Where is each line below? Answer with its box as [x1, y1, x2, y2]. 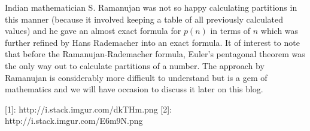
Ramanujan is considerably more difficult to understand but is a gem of [5, 71, 268, 83]
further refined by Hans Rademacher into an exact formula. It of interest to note [5, 36, 300, 48]
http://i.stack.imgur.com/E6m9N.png [5, 114, 143, 127]
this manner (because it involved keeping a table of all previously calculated [5, 13, 284, 25]
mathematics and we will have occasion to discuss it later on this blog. [5, 83, 263, 95]
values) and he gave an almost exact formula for [5, 24, 181, 37]
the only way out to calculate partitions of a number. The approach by [5, 59, 265, 71]
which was [260, 24, 299, 37]
